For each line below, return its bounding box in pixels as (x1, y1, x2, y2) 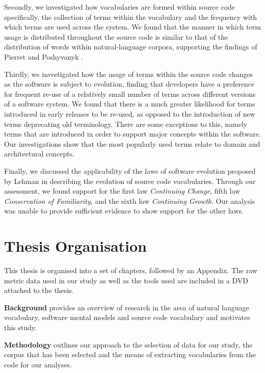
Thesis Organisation (4, 235, 147, 256)
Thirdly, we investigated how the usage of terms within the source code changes (4, 68, 253, 79)
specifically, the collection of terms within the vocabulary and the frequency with (4, 11, 257, 22)
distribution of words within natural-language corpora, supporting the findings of (4, 41, 257, 52)
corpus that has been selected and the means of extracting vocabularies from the (4, 349, 256, 360)
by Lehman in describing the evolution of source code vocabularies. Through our (4, 175, 256, 186)
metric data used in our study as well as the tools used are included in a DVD (4, 275, 248, 285)
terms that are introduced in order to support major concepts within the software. (4, 128, 261, 139)
